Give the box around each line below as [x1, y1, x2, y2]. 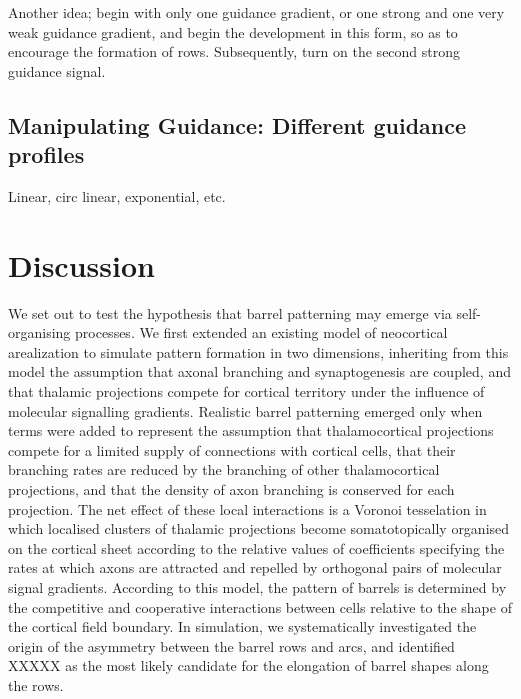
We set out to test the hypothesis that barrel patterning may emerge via [8, 302, 452, 323]
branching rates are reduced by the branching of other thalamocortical [8, 459, 440, 480]
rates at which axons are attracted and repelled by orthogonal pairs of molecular [8, 557, 502, 578]
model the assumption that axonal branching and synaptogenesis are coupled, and [8, 361, 511, 382]
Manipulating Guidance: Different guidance [8, 109, 467, 140]
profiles [8, 139, 85, 170]
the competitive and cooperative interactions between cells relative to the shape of [8, 596, 512, 617]
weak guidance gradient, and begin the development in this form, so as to [8, 21, 458, 42]
